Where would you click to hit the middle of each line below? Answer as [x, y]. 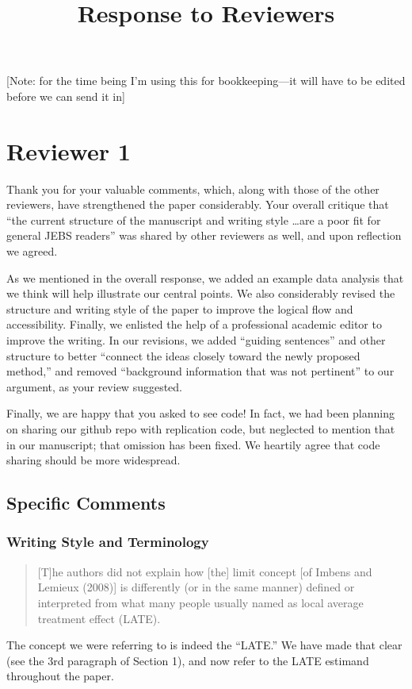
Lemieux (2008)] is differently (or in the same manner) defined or [196, 587]
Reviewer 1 [69, 150]
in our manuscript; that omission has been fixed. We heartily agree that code [193, 444]
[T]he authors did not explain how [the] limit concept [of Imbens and [205, 571]
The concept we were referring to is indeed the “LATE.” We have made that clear [204, 645]
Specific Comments [86, 503]
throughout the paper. [60, 676]
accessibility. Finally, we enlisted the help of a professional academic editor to [194, 324]
